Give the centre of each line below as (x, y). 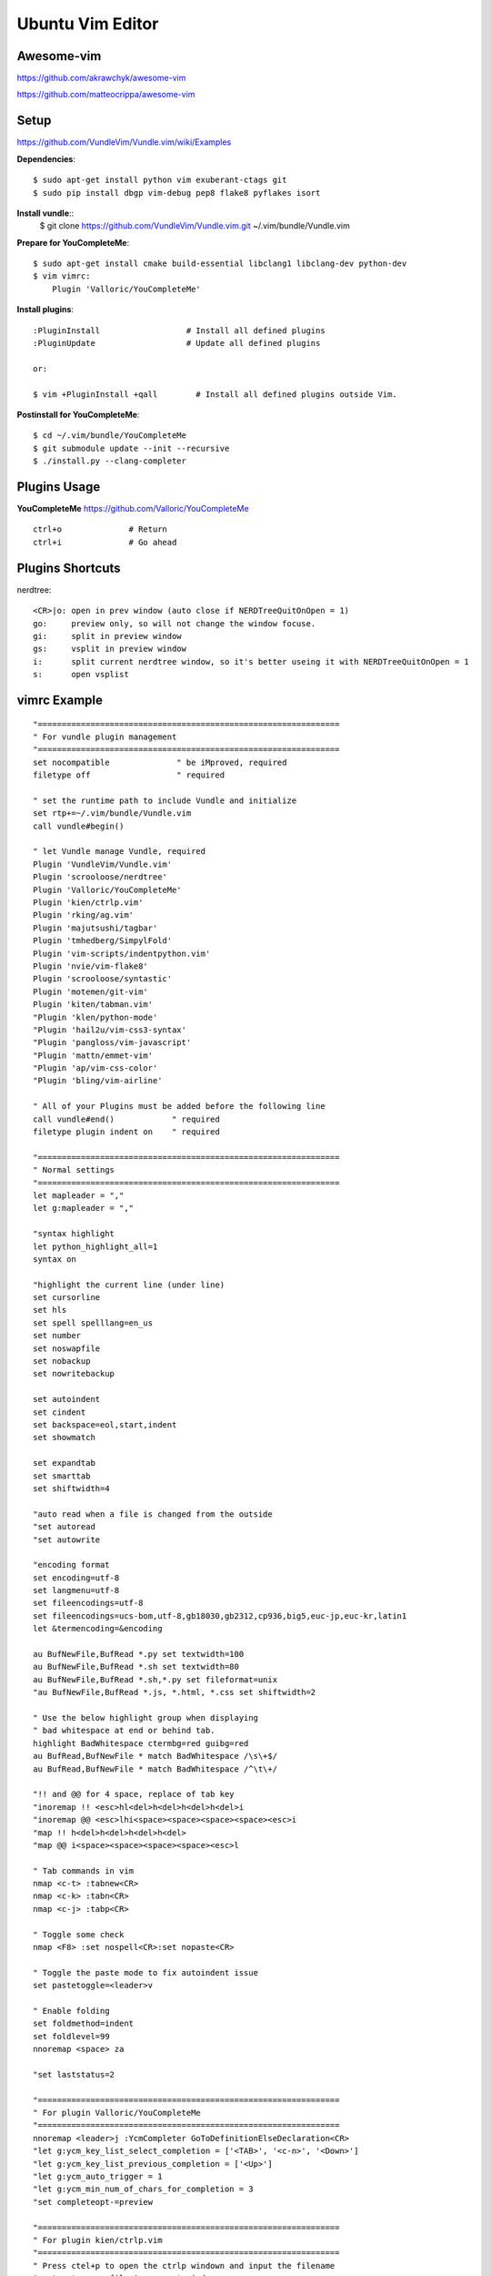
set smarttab (62, 1476)
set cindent (60, 1412)
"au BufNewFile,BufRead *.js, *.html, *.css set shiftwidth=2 (175, 1692)
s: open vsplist (81, 675)
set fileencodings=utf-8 (88, 1603)
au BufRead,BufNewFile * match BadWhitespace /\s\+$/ (155, 1756)
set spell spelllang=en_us (93, 1323)
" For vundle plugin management (105, 737)
